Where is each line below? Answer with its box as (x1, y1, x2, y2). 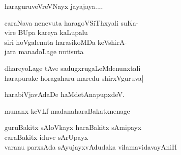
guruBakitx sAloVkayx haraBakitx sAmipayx (4, 122, 142, 132)
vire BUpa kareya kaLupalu (4, 27, 88, 37)
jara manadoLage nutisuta (4, 46, 84, 57)
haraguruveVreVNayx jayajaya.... (4, 1, 103, 11)
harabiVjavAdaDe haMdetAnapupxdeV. (4, 89, 125, 99)
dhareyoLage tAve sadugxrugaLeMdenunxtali (4, 62, 141, 73)
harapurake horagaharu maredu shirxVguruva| (4, 72, 144, 83)
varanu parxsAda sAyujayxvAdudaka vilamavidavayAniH (4, 141, 177, 152)
